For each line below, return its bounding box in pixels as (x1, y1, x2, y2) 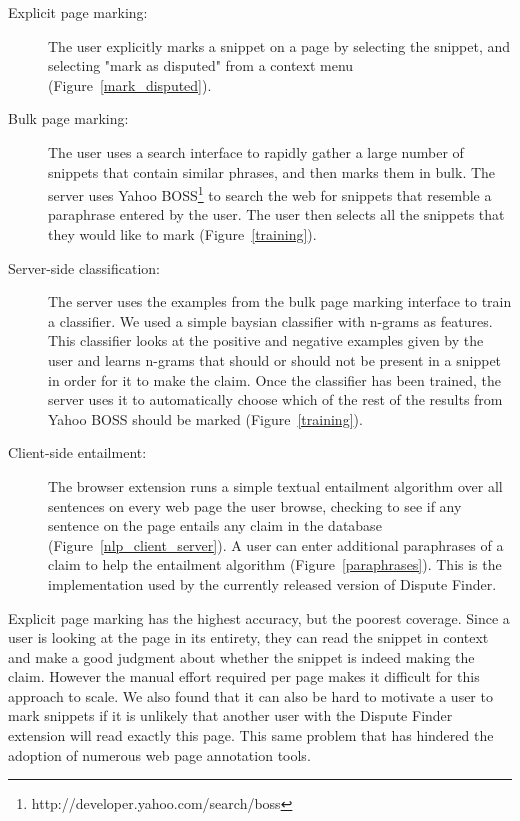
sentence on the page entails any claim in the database (48, 515, 382, 536)
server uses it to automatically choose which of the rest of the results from (48, 389, 503, 410)
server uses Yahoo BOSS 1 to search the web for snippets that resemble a (48, 182, 492, 205)
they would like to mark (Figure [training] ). (48, 224, 317, 244)
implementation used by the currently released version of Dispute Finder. (48, 573, 497, 594)
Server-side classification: (8, 257, 160, 278)
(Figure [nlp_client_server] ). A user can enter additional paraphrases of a (48, 534, 504, 555)
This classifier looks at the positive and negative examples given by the (48, 330, 484, 351)
